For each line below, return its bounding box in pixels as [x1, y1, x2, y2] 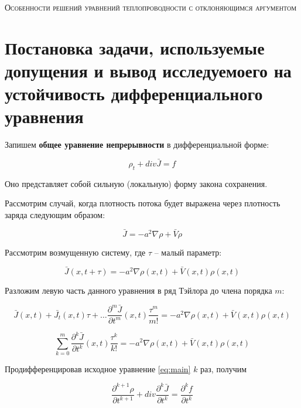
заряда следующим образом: [5, 209, 105, 221]
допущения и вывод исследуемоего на [5, 58, 292, 82]
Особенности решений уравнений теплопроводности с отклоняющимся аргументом [5, 1, 297, 13]
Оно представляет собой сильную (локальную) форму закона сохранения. [5, 177, 268, 189]
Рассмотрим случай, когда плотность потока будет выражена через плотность [5, 197, 281, 209]
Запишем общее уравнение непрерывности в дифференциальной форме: [5, 138, 269, 151]
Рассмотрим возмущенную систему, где [5, 246, 146, 258]
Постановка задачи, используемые [5, 35, 265, 59]
